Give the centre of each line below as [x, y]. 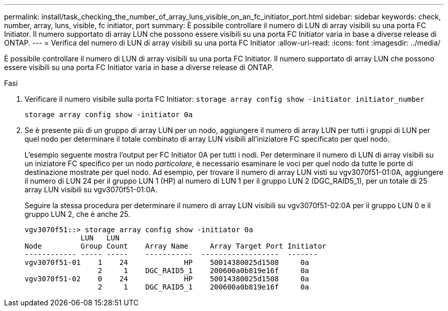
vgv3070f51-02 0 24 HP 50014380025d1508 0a [167, 279]
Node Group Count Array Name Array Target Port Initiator [176, 246]
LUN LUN [100, 238]
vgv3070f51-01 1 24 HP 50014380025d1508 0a [167, 262]
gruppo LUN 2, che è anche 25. [77, 214]
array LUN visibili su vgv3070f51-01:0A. [91, 190]
